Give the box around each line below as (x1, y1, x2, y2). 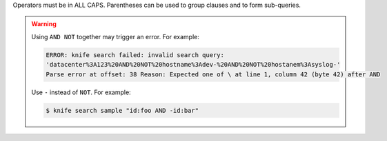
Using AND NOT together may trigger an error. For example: (31, 32, 200, 41)
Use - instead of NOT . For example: (31, 88, 131, 96)
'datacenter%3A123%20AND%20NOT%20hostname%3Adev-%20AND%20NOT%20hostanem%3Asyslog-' (46, 61, 341, 69)
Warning (31, 20, 57, 28)
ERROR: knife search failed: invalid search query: (46, 51, 224, 58)
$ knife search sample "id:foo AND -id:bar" (46, 107, 199, 114)
